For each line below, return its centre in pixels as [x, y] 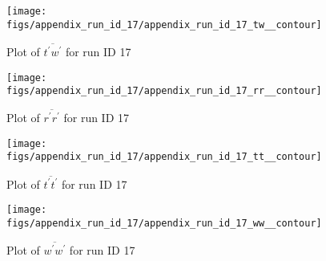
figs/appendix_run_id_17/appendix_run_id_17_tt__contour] [164, 157]
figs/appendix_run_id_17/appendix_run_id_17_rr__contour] [164, 91]
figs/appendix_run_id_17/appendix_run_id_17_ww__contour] [164, 224]
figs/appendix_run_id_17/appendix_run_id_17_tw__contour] [164, 24]
